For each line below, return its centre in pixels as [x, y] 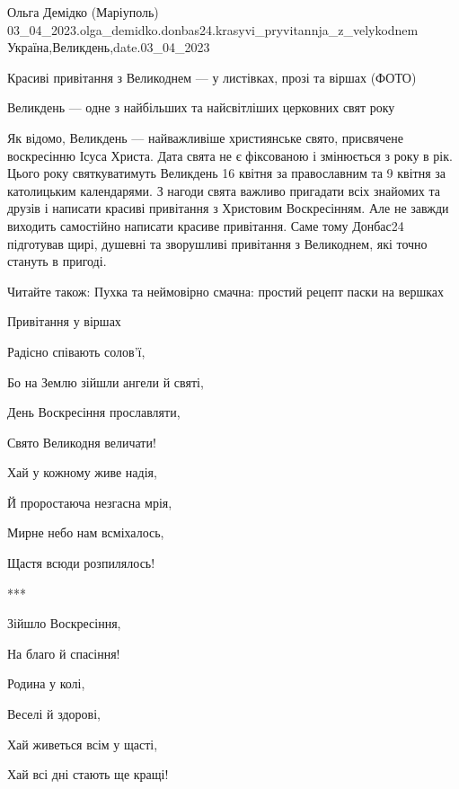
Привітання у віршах [64, 321]
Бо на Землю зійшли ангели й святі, [106, 381]
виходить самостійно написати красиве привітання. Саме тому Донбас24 [206, 225]
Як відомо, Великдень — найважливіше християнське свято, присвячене [205, 137]
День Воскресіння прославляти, [94, 412]
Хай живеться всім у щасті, [83, 744]
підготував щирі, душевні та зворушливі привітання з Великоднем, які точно [217, 243]
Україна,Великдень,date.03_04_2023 [109, 47]
